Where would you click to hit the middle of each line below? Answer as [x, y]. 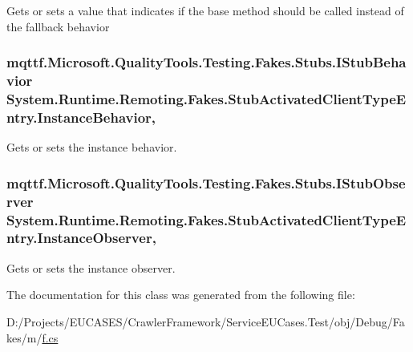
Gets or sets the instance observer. [91, 267]
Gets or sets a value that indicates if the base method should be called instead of [205, 10]
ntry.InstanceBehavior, [81, 117]
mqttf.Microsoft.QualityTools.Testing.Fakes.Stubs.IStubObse [206, 182]
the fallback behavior [58, 26]
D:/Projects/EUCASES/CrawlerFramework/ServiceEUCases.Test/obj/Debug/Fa [206, 321]
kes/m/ [24, 337]
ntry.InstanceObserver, [81, 238]
